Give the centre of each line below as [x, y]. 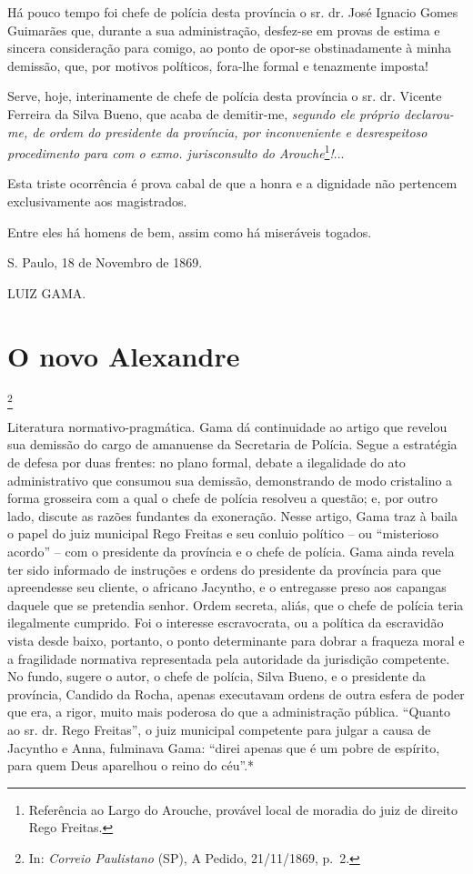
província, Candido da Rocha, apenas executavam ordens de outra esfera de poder [236, 693]
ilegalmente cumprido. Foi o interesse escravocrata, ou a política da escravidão [226, 623]
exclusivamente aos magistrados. [97, 201]
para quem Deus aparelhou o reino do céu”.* [131, 765]
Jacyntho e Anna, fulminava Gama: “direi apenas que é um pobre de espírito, [224, 747]
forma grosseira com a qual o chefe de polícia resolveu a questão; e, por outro [223, 498]
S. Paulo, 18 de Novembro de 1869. [105, 262]
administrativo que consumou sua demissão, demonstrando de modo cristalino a [230, 480]
